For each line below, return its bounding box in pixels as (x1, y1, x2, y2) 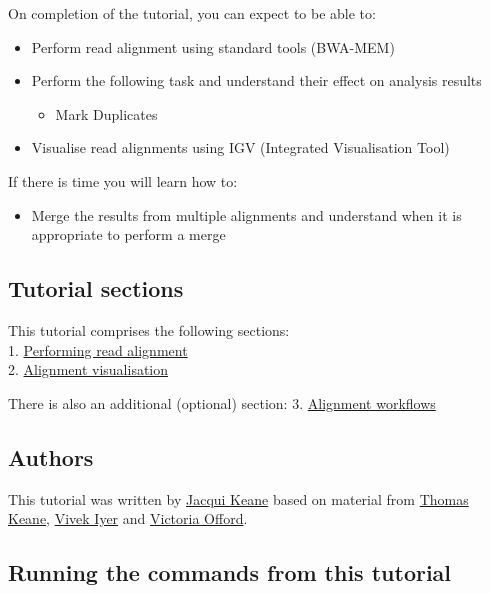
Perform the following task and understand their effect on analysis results (31, 70, 482, 91)
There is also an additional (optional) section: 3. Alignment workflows (8, 392, 436, 413)
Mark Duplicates (55, 103, 158, 124)
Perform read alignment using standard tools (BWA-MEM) (31, 36, 395, 57)
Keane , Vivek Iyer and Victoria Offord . (8, 508, 248, 529)
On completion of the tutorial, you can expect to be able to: (8, 3, 376, 23)
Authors (8, 441, 94, 472)
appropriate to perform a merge (31, 224, 226, 245)
